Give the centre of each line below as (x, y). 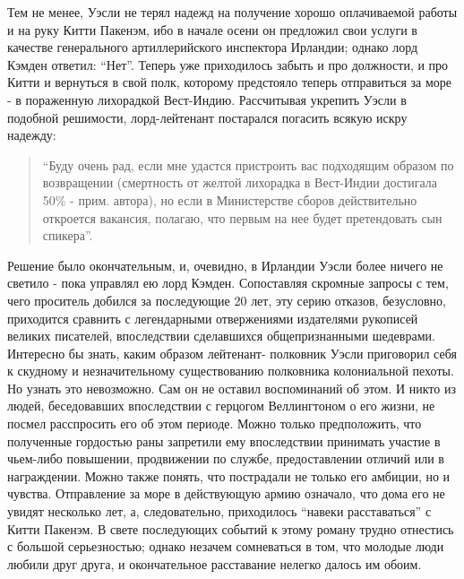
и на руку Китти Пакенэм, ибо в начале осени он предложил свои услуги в (212, 29)
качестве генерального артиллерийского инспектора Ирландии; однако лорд (213, 47)
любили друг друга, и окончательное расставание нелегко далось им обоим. (215, 563)
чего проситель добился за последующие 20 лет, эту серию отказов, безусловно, (227, 300)
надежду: (32, 135)
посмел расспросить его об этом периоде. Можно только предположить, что (215, 423)
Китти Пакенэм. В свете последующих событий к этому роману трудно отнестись (231, 528)
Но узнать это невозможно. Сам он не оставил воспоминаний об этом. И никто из (232, 388)
